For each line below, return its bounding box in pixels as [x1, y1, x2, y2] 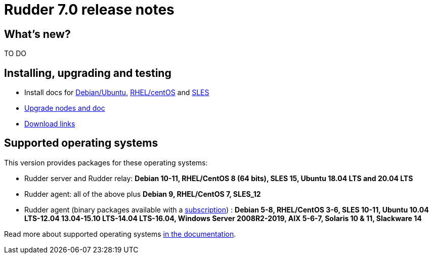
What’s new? [4, 27, 71, 40]
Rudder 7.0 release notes [4, 1, 175, 18]
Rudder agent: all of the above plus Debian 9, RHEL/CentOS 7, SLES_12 [24, 189, 261, 198]
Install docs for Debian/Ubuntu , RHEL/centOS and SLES [24, 88, 209, 97]
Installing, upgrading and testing [4, 66, 171, 79]
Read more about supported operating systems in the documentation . [4, 229, 236, 238]
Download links [24, 119, 75, 128]
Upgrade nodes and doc [24, 104, 105, 113]
